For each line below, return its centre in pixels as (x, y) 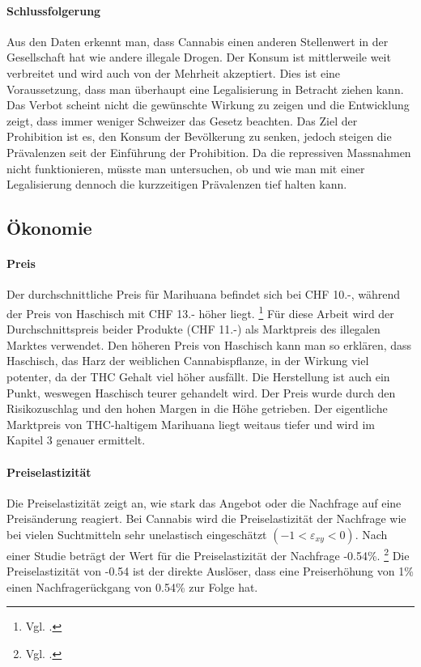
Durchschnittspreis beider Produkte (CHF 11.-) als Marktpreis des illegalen (193, 329)
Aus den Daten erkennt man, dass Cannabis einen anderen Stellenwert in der (198, 41)
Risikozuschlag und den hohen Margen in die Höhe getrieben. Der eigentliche (197, 408)
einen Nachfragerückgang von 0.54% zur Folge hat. (132, 586)
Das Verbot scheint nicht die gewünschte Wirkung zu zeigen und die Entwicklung (208, 105)
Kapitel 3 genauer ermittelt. (76, 440)
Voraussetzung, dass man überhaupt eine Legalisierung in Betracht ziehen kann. (205, 89)
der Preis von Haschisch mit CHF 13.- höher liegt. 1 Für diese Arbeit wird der (200, 312)
